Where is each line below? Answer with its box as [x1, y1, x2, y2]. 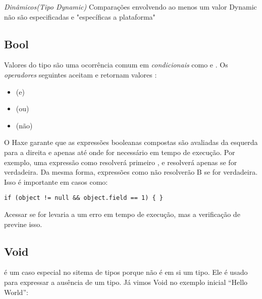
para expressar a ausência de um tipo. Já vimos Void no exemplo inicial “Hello [4, 276, 248, 287]
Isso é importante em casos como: [4, 176, 108, 187]
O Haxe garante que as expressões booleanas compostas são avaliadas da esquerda [4, 137, 258, 147]
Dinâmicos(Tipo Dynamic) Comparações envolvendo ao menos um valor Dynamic [4, 2, 257, 12]
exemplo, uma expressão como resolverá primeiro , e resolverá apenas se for [4, 157, 237, 167]
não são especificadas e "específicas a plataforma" [4, 11, 155, 22]
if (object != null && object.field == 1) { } [4, 194, 163, 202]
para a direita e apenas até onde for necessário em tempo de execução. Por [4, 146, 235, 157]
